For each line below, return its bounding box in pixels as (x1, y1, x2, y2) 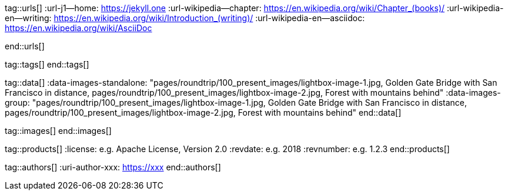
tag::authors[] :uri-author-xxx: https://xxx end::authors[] (5, 162, 221, 172)
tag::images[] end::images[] (5, 126, 112, 136)
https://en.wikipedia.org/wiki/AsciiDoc (5, 23, 152, 33)
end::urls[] (5, 41, 45, 51)
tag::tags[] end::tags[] (5, 59, 89, 69)
